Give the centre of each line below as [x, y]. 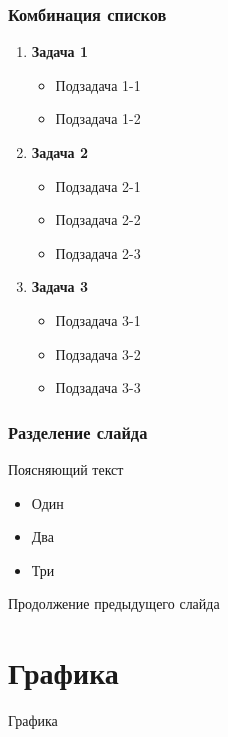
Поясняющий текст [66, 468]
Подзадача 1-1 [98, 84]
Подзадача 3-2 [98, 353]
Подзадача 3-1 [98, 319]
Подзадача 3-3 [98, 387]
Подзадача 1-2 [98, 118]
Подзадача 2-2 [98, 219]
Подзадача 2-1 [98, 185]
